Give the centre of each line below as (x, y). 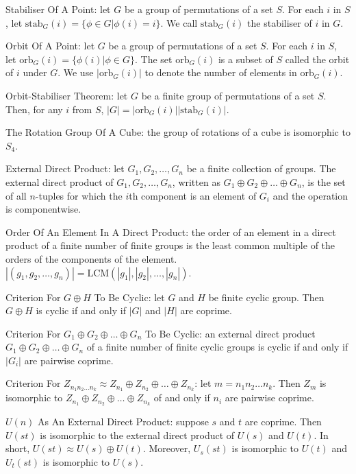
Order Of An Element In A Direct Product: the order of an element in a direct (171, 232)
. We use (76, 72)
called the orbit (317, 59)
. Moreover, (167, 448)
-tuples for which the (79, 195)
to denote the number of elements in (221, 72)
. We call (179, 22)
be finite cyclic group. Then (266, 297)
